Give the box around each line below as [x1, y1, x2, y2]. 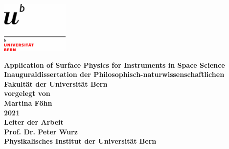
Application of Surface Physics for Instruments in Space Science [4, 59, 225, 70]
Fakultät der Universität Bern [4, 78, 108, 89]
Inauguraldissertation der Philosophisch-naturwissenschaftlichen [4, 69, 225, 79]
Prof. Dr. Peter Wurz [4, 126, 78, 136]
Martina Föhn [4, 98, 52, 108]
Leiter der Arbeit [4, 117, 64, 127]
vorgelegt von [4, 88, 50, 98]
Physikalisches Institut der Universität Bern [4, 136, 157, 146]
